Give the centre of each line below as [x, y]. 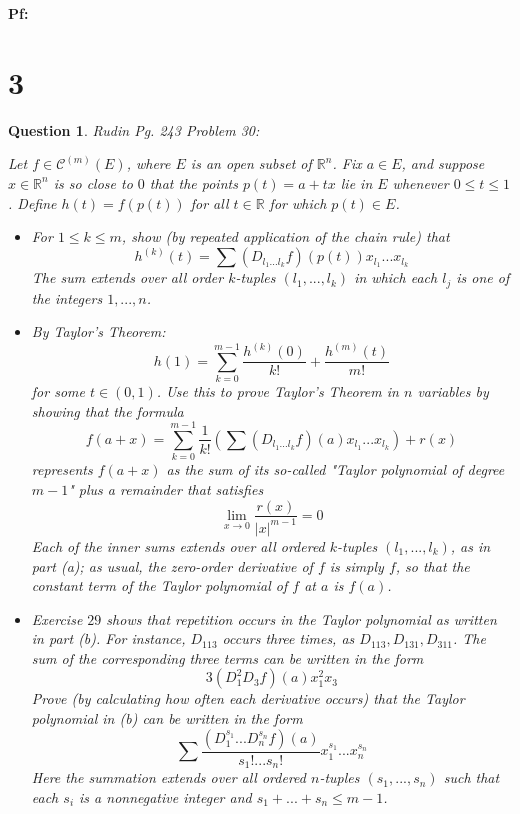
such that [471, 777]
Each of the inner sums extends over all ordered [178, 545]
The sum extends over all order [127, 277]
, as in [470, 545]
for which [298, 202]
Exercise [57, 618]
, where [148, 163]
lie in [356, 182]
